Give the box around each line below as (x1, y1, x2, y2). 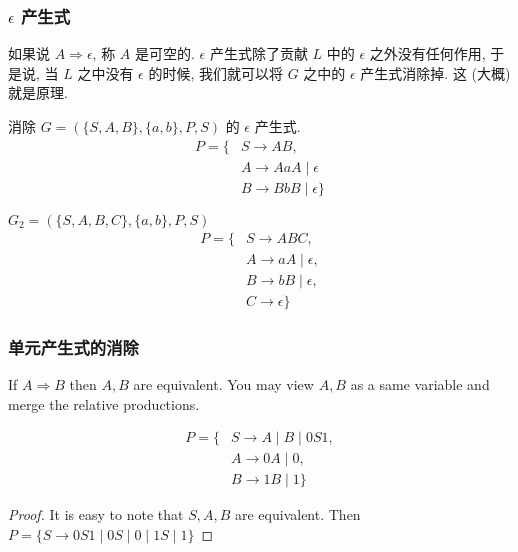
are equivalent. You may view (133, 374, 314, 395)
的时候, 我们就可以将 (148, 62, 283, 83)
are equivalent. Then (234, 504, 361, 525)
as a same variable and (350, 374, 490, 395)
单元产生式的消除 (8, 334, 139, 359)
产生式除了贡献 (209, 43, 308, 64)
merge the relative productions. (8, 393, 200, 414)
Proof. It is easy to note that (8, 504, 184, 525)
